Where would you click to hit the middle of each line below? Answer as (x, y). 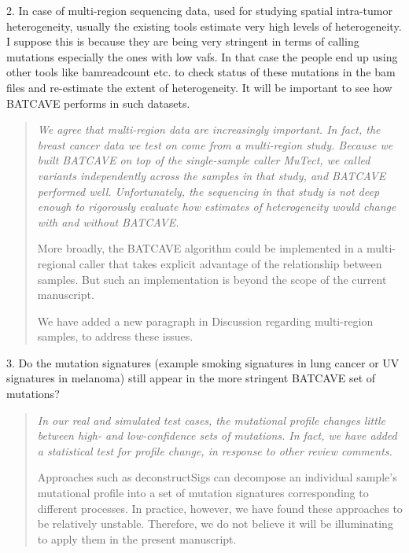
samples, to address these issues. (115, 336)
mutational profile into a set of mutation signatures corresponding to (203, 493)
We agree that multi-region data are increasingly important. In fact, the (209, 129)
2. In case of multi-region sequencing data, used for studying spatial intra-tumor (199, 10)
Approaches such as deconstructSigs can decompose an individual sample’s (217, 477)
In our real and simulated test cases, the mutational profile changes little (211, 420)
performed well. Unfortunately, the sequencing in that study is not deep (208, 191)
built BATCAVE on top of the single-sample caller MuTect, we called (204, 160)
